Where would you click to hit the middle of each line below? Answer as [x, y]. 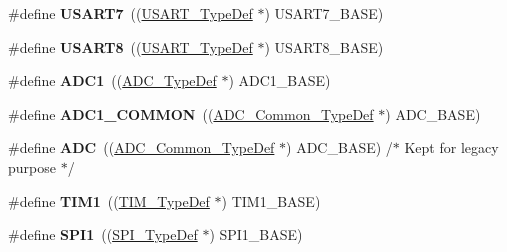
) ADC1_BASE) [279, 80]
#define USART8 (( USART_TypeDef [130, 46]
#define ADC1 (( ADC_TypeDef [112, 80]
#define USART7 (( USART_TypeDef [130, 13]
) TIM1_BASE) [271, 200]
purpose [32, 166]
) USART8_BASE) [324, 46]
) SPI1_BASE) [256, 234]
